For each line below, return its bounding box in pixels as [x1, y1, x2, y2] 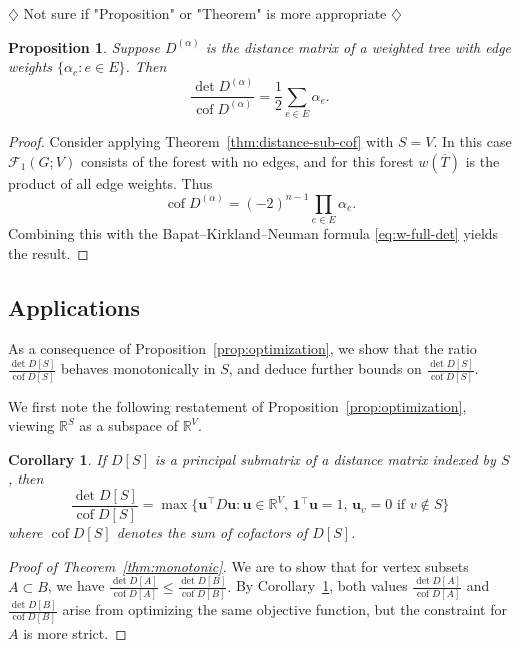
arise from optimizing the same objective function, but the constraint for [62, 599, 507, 620]
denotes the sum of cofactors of [116, 522, 308, 543]
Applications [8, 291, 141, 322]
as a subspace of [79, 415, 178, 436]
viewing [8, 415, 55, 436]
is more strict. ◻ [23, 622, 127, 643]
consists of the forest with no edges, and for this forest [80, 150, 414, 171]
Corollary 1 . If [8, 448, 106, 469]
